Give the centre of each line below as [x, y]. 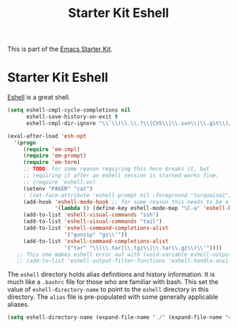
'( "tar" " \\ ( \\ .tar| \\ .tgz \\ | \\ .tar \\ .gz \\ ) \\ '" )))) [143, 248]
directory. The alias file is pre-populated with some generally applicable [113, 297]
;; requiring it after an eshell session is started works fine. [121, 175]
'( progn [25, 143]
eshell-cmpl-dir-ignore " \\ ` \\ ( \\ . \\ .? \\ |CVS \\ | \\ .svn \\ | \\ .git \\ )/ [129, 123]
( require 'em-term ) [51, 163]
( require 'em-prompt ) [55, 156]
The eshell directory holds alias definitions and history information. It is [111, 274]
